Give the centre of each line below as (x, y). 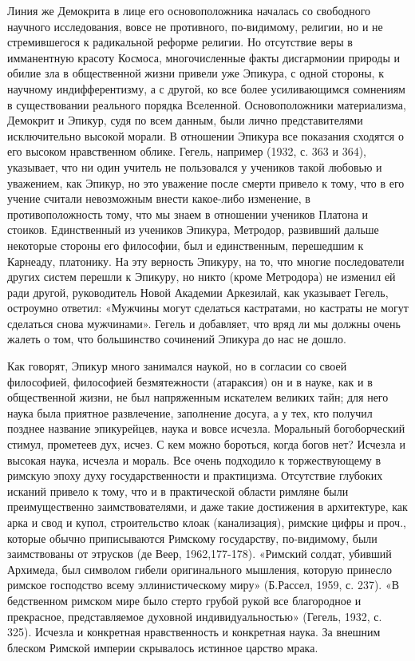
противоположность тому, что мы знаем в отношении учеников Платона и (188, 214)
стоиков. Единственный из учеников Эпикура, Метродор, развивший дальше (193, 230)
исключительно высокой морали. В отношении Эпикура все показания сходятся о (206, 135)
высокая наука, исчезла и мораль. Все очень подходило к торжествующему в (194, 459)
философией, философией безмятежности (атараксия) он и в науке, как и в (190, 381)
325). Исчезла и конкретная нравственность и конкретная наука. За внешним (194, 632)
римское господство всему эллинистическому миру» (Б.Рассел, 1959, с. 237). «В (204, 585)
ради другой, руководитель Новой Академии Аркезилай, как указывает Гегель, (198, 292)
